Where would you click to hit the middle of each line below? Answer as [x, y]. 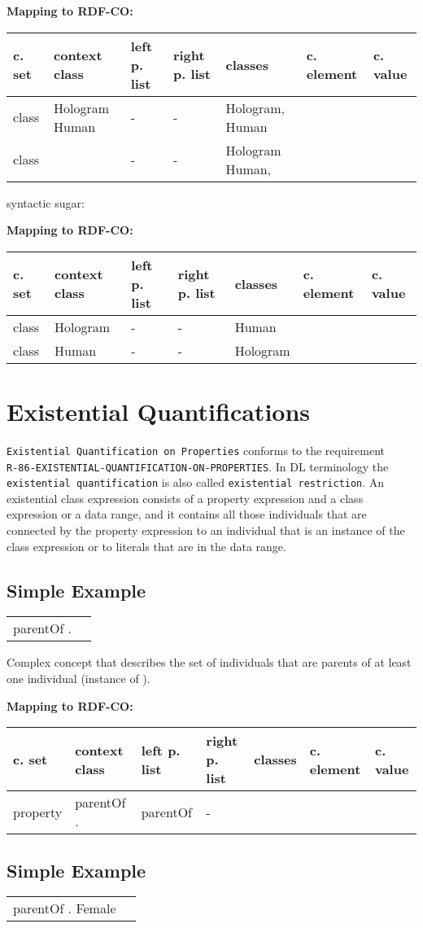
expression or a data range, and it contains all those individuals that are [187, 514]
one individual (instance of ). [78, 678]
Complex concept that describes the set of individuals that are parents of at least [209, 662]
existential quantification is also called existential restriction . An [196, 482]
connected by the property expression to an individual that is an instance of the [206, 530]
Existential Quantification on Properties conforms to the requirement [196, 450]
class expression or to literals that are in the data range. [146, 546]
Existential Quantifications [159, 411]
